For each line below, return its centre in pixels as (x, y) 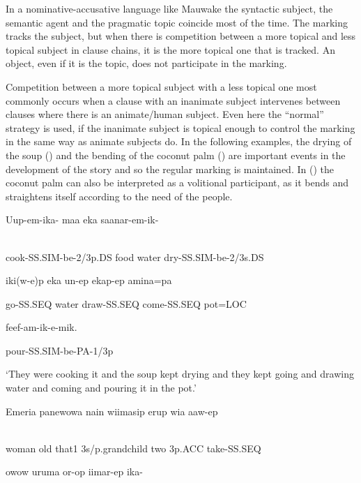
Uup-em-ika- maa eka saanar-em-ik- (82, 220)
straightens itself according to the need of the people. (119, 196)
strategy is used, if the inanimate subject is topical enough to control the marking (180, 127)
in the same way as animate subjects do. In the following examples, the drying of (179, 141)
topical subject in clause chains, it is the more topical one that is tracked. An (170, 49)
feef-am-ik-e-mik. (41, 327)
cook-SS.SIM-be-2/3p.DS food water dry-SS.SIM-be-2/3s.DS (135, 257)
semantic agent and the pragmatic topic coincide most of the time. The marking (177, 22)
